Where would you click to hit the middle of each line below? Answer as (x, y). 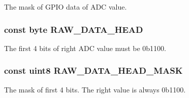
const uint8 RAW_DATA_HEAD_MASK (93, 70)
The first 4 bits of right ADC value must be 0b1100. (85, 48)
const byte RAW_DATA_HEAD (74, 29)
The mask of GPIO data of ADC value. (66, 7)
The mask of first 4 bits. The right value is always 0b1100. (95, 89)
